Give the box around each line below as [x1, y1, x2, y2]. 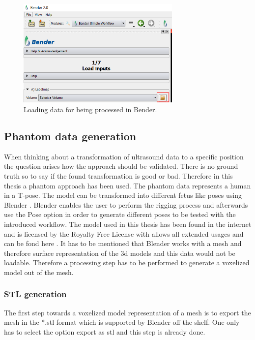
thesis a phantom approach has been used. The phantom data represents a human [4, 180, 251, 190]
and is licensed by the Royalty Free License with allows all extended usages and [4, 228, 244, 239]
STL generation [4, 288, 67, 300]
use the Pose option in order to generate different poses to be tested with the [4, 209, 236, 219]
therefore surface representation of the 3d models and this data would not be [4, 247, 235, 258]
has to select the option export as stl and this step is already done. [4, 326, 205, 337]
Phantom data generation [4, 128, 137, 143]
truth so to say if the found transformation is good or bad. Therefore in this [4, 170, 233, 181]
